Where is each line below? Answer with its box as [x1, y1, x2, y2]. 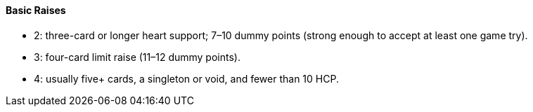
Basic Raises [6, 4, 66, 16]
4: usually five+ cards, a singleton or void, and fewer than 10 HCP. [34, 72, 339, 85]
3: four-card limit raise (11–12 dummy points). [34, 50, 240, 63]
